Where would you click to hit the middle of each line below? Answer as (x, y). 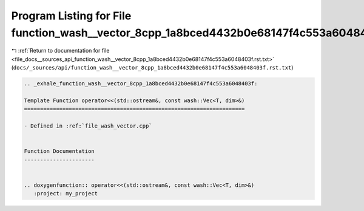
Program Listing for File (71, 16)
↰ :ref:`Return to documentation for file (60, 51)
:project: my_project (66, 194)
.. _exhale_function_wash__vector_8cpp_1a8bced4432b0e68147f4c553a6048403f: (141, 84)
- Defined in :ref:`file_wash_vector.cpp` (88, 126)
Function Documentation (59, 151)
